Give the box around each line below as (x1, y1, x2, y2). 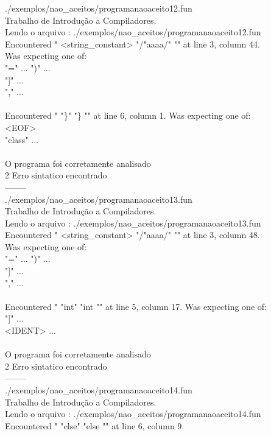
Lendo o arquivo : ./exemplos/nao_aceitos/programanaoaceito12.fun (5, 26, 261, 38)
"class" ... (5, 133, 38, 146)
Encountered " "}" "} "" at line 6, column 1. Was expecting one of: (5, 109, 251, 122)
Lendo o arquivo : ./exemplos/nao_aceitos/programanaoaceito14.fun (5, 407, 261, 420)
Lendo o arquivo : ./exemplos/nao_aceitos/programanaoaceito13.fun (5, 216, 261, 229)
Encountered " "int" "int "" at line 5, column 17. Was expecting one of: (5, 300, 267, 312)
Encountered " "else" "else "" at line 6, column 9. (5, 419, 185, 432)
